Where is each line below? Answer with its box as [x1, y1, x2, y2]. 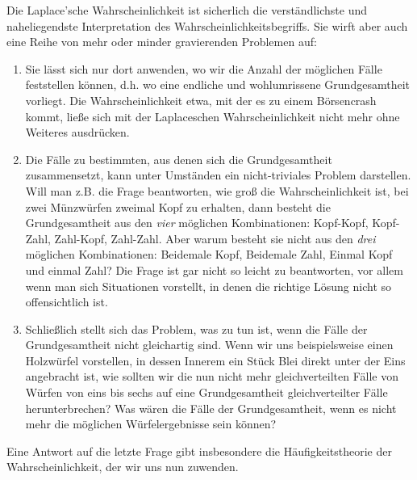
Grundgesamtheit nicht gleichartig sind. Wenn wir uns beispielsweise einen [25, 336, 394, 353]
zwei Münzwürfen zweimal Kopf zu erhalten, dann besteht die [25, 198, 331, 215]
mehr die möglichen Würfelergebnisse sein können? [25, 415, 277, 432]
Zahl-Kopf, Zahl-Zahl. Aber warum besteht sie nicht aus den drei [54, 229, 376, 246]
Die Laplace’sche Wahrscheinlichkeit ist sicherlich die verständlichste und [6, 2, 368, 18]
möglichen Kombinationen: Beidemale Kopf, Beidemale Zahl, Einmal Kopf [25, 246, 393, 263]
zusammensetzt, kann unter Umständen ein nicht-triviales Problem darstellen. [25, 166, 411, 183]
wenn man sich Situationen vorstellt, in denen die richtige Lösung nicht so [25, 277, 392, 294]
